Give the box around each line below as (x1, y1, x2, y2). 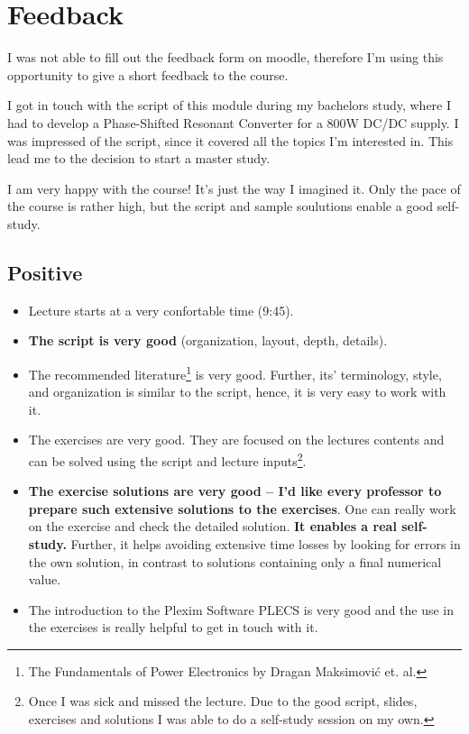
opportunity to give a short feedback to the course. (7, 65, 289, 84)
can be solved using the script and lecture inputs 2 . (28, 448, 307, 470)
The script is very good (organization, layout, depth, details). (28, 331, 388, 350)
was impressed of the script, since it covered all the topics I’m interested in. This (7, 131, 454, 150)
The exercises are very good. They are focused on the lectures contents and (28, 430, 445, 449)
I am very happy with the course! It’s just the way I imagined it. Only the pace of (7, 179, 461, 197)
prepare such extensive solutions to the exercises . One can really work (28, 499, 456, 518)
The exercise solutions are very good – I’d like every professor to (28, 482, 442, 500)
